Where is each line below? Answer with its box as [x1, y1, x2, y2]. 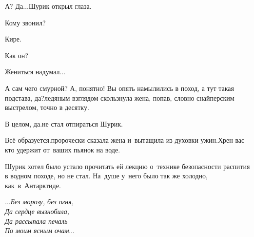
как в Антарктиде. [5, 180, 61, 190]
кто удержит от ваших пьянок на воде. [5, 144, 120, 154]
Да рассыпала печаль [5, 215, 68, 226]
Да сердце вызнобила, [5, 206, 70, 216]
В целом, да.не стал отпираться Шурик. [5, 118, 123, 129]
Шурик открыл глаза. [28, 1, 92, 11]
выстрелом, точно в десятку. [5, 102, 89, 112]
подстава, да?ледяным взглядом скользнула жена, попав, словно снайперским [5, 92, 234, 103]
